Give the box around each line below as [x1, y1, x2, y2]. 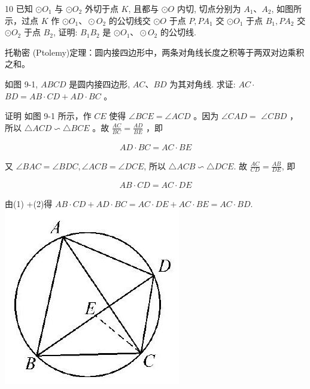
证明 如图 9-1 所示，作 [5, 110, 92, 122]
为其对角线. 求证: [169, 77, 236, 90]
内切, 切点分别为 [177, 2, 241, 14]
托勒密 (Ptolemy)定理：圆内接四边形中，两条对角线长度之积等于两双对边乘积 [5, 45, 305, 58]
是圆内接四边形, [69, 77, 130, 90]
